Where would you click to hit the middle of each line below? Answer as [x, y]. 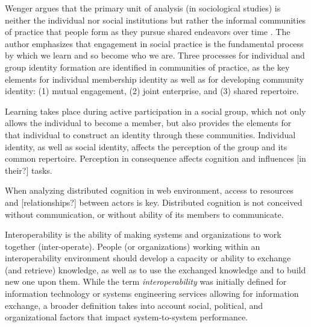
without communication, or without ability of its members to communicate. [144, 214]
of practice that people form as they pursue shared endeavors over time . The [148, 32]
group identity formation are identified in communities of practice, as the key [147, 67]
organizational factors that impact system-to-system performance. [127, 317]
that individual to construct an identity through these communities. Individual [150, 134]
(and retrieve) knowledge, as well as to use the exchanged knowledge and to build [155, 269]
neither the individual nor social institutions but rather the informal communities [155, 20]
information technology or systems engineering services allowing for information [152, 294]
